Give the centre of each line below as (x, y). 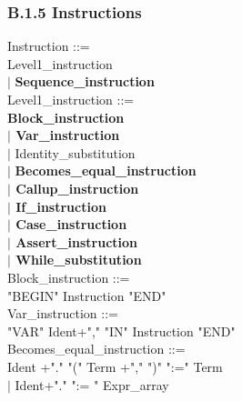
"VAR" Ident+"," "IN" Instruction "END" (121, 331)
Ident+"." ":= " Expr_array (92, 384)
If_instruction (61, 206)
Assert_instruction (77, 241)
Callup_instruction (77, 188)
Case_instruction (71, 224)
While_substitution (79, 260)
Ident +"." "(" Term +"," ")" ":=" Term (115, 366)
